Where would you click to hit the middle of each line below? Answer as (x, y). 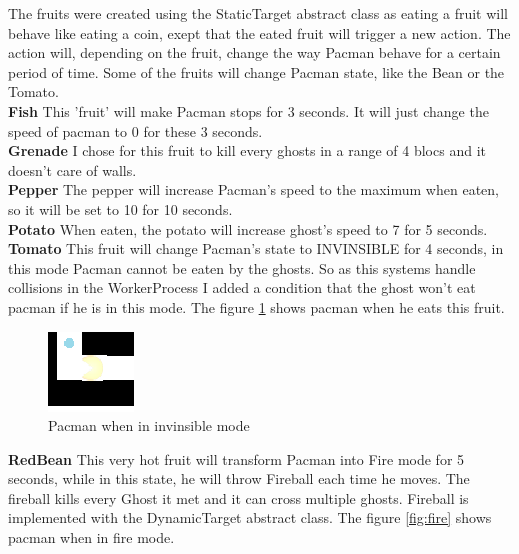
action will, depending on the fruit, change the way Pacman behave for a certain (254, 52)
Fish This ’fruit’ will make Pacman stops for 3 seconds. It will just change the (248, 110)
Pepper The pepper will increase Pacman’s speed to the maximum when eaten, (253, 189)
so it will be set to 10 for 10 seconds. (120, 208)
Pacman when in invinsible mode (149, 425)
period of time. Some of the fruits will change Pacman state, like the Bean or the (256, 71)
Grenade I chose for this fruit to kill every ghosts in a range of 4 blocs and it (247, 150)
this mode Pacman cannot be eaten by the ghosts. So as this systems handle (242, 267)
